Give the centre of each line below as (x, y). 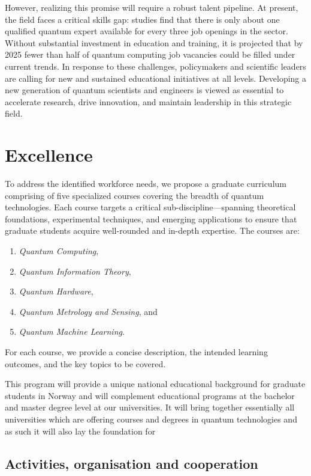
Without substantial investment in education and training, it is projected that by (154, 42)
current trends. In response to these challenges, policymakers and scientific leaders (155, 66)
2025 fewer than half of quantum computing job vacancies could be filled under (150, 54)
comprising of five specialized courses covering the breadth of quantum (135, 195)
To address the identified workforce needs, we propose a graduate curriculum (146, 184)
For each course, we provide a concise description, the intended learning (136, 352)
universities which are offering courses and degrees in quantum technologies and (151, 419)
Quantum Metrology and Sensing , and (88, 311)
